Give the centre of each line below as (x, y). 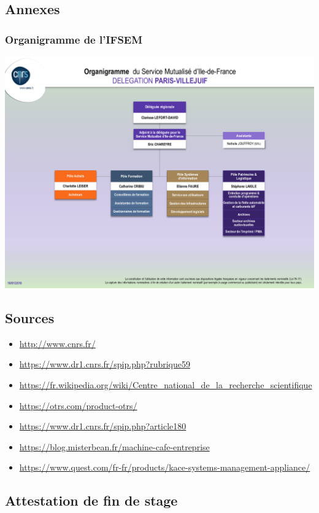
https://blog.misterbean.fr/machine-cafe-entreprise (114, 446)
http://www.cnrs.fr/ (57, 343)
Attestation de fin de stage (91, 500)
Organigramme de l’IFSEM (74, 39)
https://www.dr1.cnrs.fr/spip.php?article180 (103, 426)
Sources (30, 318)
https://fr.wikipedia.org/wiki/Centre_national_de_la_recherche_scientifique (166, 385)
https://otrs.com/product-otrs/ (78, 405)
